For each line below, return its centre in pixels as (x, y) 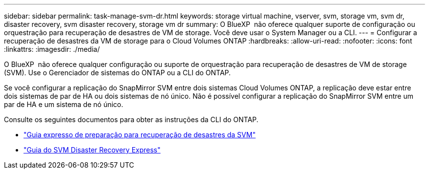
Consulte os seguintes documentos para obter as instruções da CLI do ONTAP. (131, 119)
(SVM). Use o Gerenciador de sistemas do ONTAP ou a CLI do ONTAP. (118, 73)
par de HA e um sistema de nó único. (64, 104)
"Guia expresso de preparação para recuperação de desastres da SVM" (140, 135)
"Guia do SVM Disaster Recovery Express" (92, 150)
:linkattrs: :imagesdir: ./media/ (52, 49)
